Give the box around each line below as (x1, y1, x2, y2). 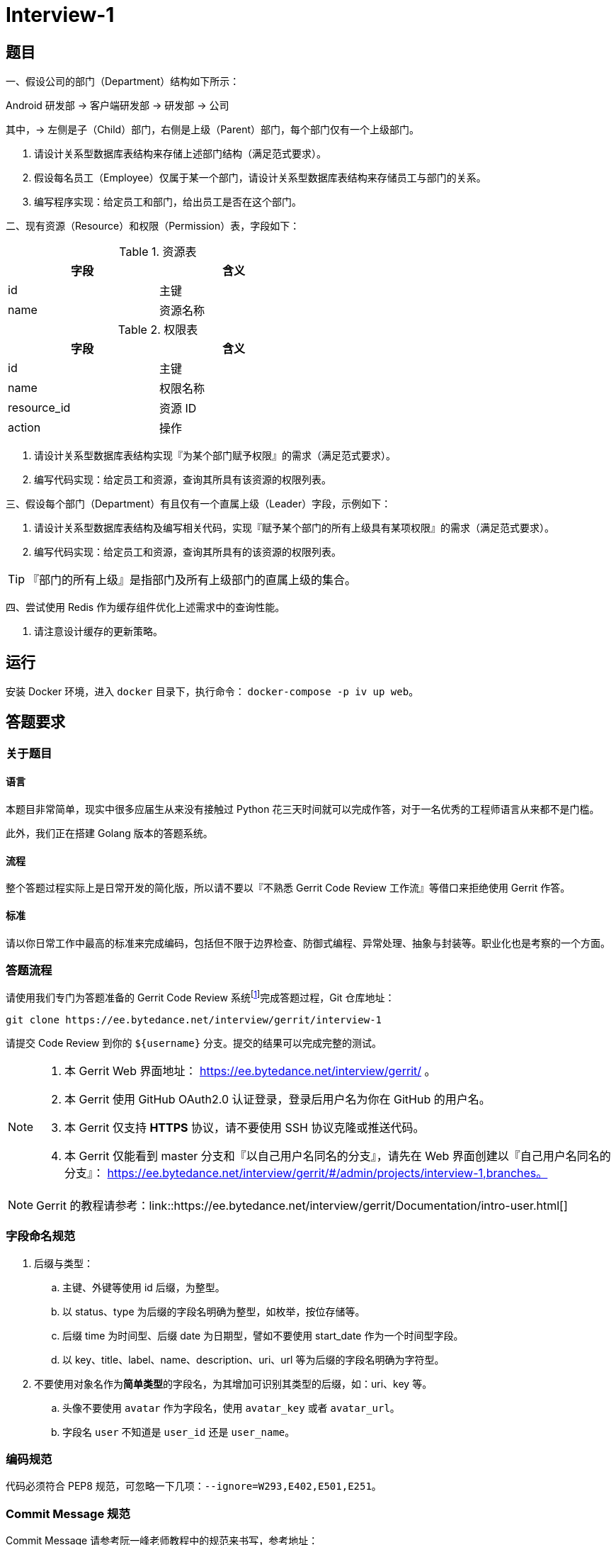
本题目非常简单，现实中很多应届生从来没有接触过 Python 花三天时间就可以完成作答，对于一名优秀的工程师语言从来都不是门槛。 (6, 803, 600, 816)
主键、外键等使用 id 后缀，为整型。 (62, 1281, 225, 1293)
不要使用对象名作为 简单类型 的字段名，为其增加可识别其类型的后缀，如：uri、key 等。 (34, 1377, 433, 1390)
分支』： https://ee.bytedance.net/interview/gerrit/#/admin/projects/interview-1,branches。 (64, 1165, 548, 1180)
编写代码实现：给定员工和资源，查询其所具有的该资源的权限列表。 (34, 546, 341, 558)
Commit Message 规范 (6, 1506, 130, 1521)
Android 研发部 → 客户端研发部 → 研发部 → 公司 (6, 99, 229, 112)
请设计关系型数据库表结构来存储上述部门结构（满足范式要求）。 (34, 147, 326, 160)
